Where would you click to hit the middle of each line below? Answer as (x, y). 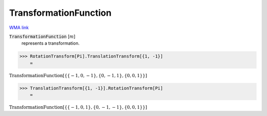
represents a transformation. (51, 43)
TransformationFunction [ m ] (42, 36)
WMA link (19, 28)
